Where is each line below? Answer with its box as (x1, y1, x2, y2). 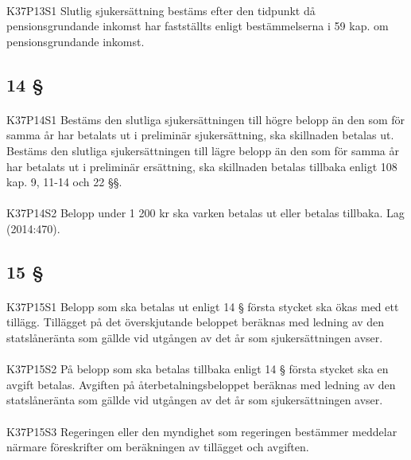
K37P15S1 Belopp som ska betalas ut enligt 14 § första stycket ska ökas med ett (6, 298, 399, 314)
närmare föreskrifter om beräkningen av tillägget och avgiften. (6, 439, 309, 455)
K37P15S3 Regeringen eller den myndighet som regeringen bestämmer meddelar (6, 423, 397, 439)
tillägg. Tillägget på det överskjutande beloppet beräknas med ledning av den (6, 314, 385, 330)
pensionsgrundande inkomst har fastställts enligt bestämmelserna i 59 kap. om (6, 18, 389, 34)
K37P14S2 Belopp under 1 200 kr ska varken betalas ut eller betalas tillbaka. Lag (6, 205, 405, 221)
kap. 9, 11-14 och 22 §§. (6, 173, 122, 190)
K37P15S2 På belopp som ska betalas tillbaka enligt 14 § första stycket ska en (6, 361, 389, 377)
